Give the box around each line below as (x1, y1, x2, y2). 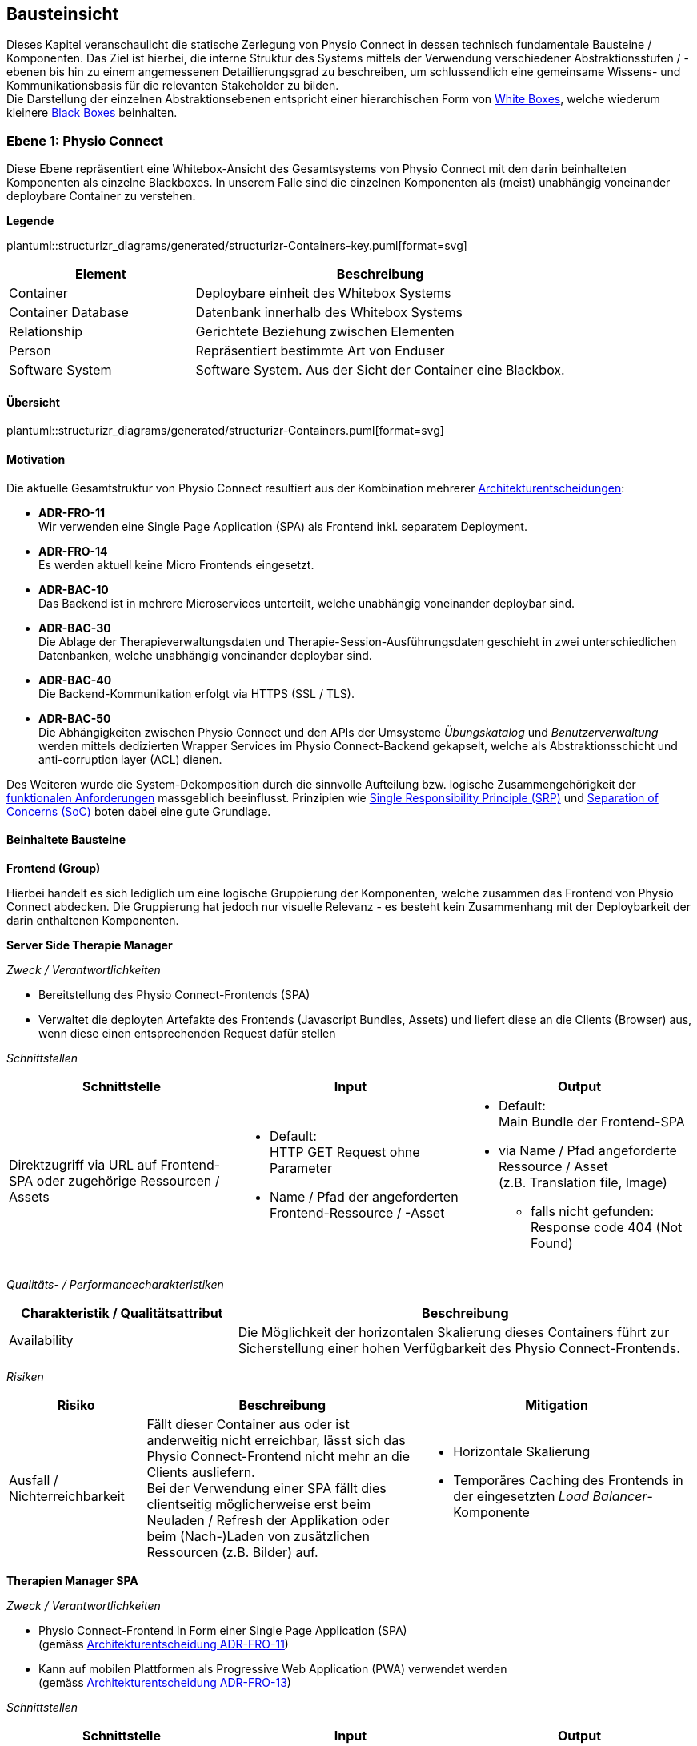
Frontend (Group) (6, 861, 101, 875)
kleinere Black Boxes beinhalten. (6, 106, 178, 120)
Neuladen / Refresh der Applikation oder (146, 1511, 390, 1528)
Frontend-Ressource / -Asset (269, 1204, 445, 1221)
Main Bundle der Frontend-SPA (498, 1113, 685, 1130)
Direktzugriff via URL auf (9, 1156, 157, 1173)
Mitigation (525, 1396, 588, 1413)
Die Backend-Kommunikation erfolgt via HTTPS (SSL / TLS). (38, 686, 355, 700)
